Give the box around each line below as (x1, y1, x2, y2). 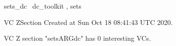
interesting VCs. (103, 33, 151, 43)
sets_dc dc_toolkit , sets (4, 1, 81, 11)
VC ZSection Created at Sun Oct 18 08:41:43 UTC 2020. (4, 17, 173, 27)
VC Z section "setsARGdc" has (4, 33, 96, 43)
